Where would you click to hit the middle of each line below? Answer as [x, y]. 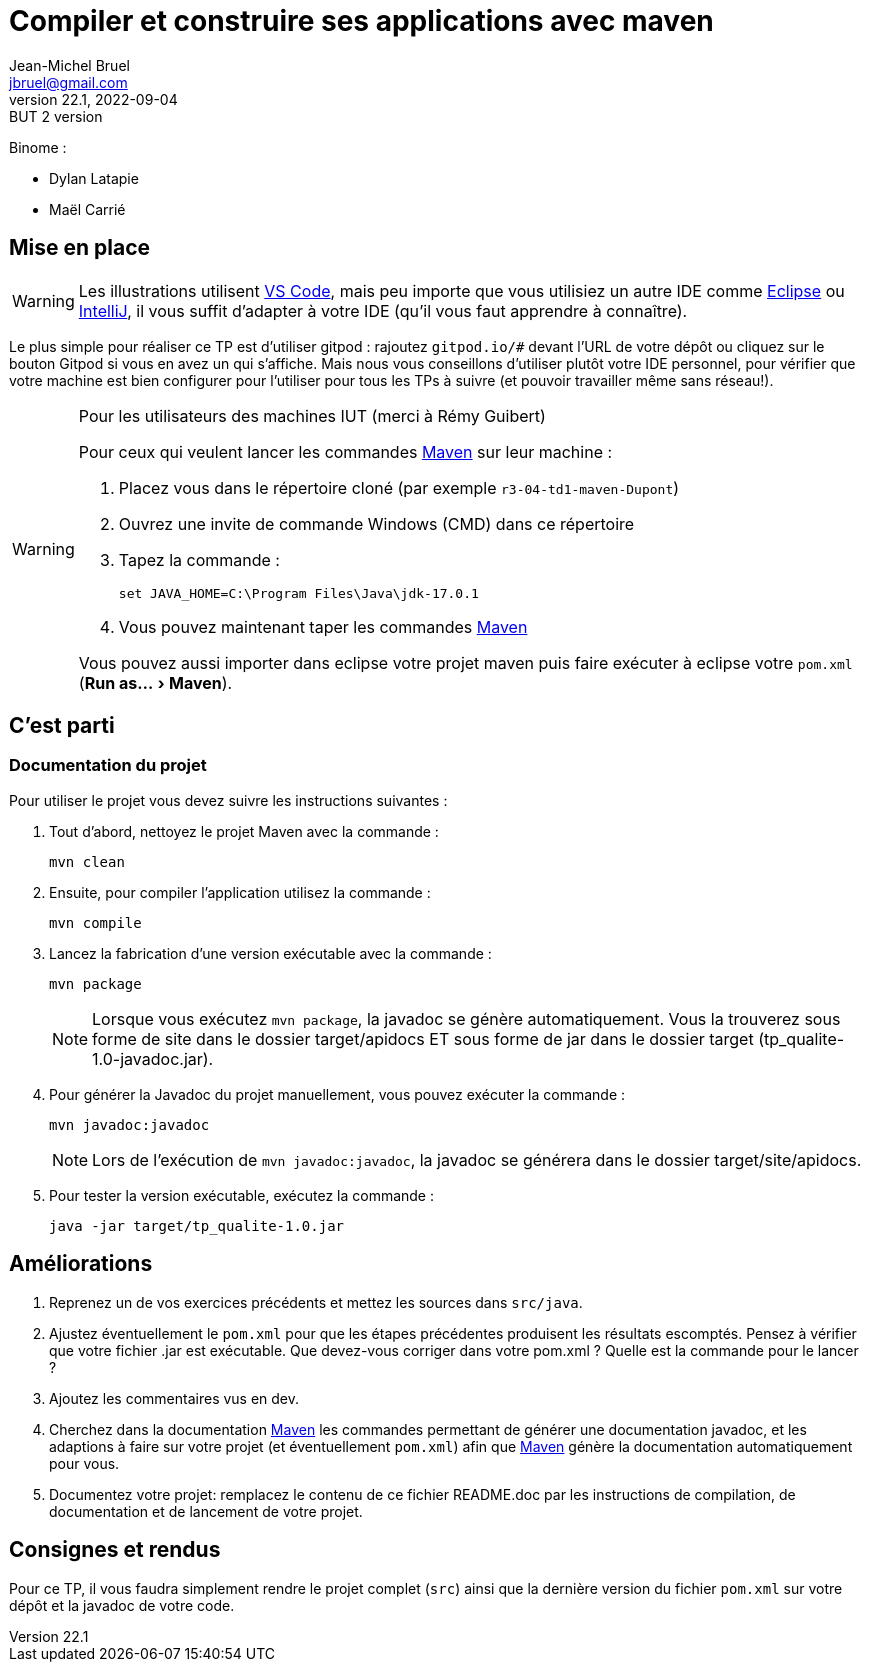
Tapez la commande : [199, 559]
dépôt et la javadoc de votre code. [122, 1605]
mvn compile [95, 922]
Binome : [38, 147]
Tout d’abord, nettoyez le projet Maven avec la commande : [244, 831]
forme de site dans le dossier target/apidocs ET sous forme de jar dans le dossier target [423, 1038]
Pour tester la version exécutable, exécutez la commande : [242, 1195]
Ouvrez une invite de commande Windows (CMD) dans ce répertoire [376, 523]
